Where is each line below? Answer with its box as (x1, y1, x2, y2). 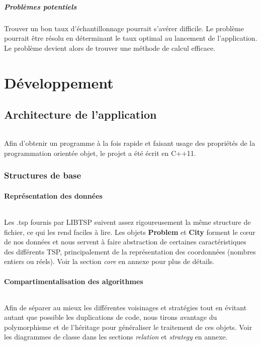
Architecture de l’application (4, 107, 157, 122)
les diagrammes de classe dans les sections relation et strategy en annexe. (4, 331, 228, 342)
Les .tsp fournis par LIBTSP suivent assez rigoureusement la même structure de (4, 216, 251, 227)
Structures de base (4, 169, 81, 182)
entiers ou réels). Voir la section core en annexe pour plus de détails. (4, 256, 215, 267)
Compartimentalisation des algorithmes (4, 276, 143, 286)
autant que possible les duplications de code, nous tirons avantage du (4, 312, 217, 322)
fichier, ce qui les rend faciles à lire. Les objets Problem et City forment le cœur (4, 226, 255, 237)
